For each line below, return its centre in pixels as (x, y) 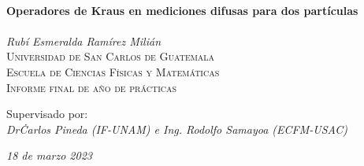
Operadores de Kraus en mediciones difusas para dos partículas (182, 10)
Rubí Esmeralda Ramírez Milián (84, 41)
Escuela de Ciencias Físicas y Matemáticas (113, 71)
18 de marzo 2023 (49, 155)
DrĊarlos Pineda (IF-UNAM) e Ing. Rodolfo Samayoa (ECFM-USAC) (177, 129)
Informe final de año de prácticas (92, 87)
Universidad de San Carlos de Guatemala (111, 56)
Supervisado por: (47, 114)
